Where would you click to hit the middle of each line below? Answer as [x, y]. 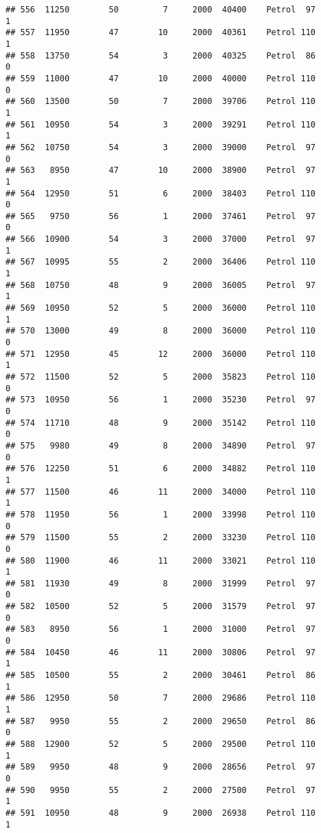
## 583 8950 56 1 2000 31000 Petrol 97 [161, 629]
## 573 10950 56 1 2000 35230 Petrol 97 [161, 400]
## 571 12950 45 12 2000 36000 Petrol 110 [161, 354]
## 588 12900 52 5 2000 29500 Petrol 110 [161, 744]
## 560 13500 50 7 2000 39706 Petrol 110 [161, 102]
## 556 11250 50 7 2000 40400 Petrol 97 [161, 10]
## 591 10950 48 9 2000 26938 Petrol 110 [161, 813]
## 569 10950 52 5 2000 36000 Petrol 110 [161, 308]
